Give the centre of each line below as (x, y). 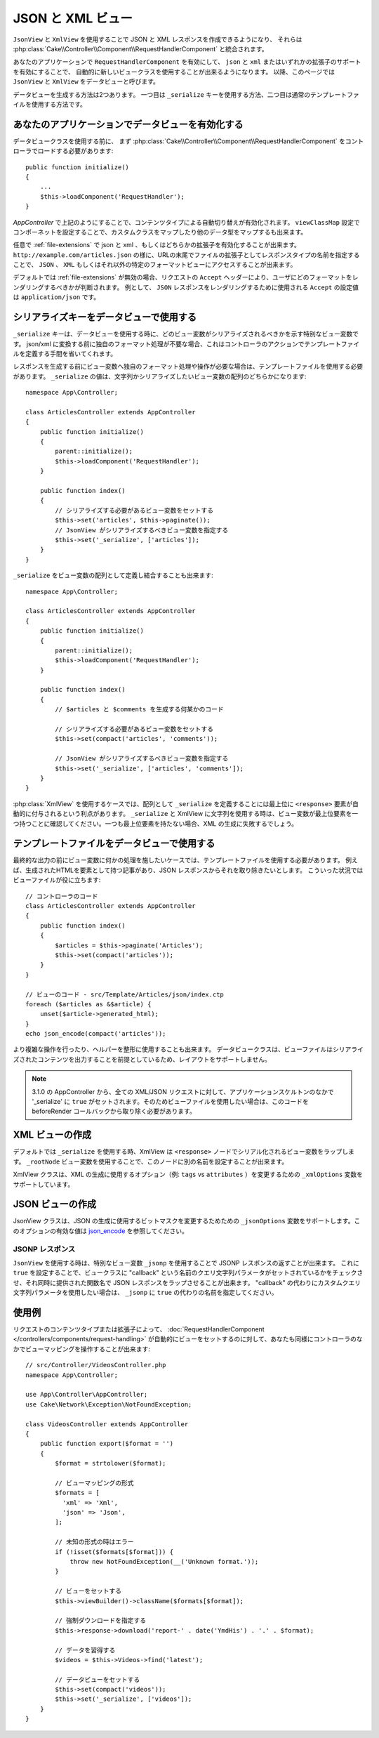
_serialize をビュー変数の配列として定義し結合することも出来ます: (113, 575)
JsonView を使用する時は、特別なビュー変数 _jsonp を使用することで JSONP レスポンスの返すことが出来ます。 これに (186, 1263)
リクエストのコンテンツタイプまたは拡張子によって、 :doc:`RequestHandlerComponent (139, 1329)
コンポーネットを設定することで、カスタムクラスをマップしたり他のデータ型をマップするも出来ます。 (160, 232)
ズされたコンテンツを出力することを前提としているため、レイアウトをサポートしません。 (142, 1059)
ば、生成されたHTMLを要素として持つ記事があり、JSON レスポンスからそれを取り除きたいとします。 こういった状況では (188, 870)
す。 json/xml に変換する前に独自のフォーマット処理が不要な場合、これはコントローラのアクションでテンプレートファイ (186, 343)
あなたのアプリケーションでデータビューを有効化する (128, 124)
